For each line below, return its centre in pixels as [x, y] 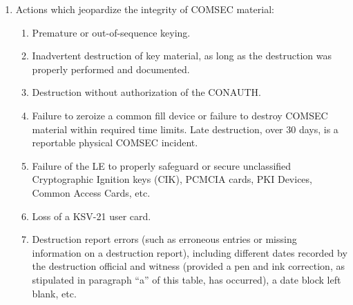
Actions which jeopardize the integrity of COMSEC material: [145, 9]
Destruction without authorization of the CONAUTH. [146, 92]
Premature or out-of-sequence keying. [111, 32]
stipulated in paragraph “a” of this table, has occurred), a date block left [187, 279]
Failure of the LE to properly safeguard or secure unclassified [162, 165]
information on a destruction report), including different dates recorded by [190, 252]
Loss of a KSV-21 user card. [92, 216]
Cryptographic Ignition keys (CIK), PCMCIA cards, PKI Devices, [172, 179]
